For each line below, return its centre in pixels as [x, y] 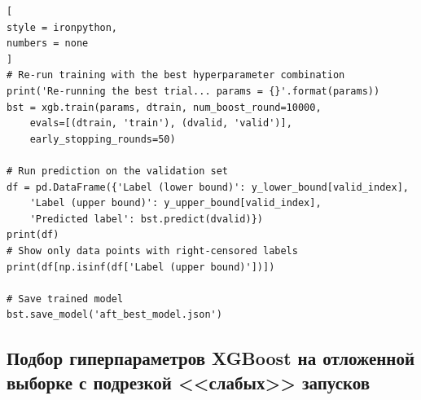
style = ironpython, [62, 27]
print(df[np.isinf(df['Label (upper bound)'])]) [141, 267]
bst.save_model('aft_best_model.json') [114, 315]
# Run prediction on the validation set [118, 171]
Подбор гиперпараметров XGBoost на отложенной [211, 358]
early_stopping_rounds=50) [103, 139]
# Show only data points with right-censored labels [152, 251]
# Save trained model [65, 299]
